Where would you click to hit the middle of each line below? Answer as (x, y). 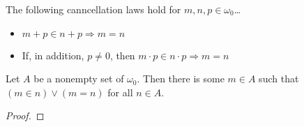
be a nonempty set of (79, 79)
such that (279, 79)
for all (120, 92)
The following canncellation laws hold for (93, 9)
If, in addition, (53, 55)
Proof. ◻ (25, 115)
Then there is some (184, 79)
